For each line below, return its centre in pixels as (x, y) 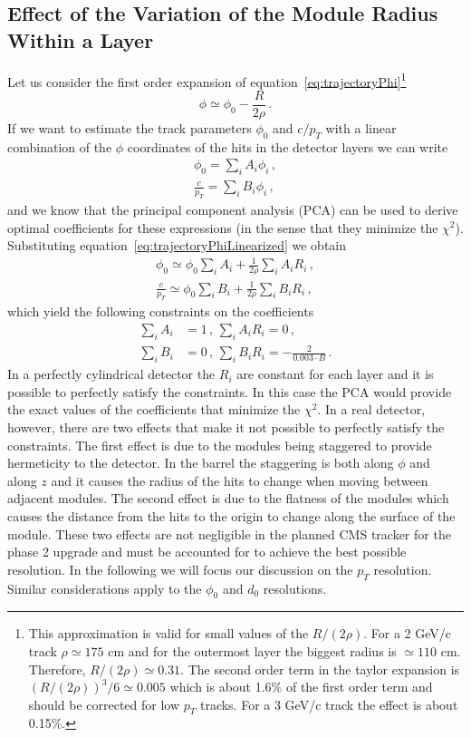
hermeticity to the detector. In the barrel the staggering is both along (201, 463)
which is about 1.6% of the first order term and (301, 687)
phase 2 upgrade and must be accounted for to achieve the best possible (207, 552)
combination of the (60, 146)
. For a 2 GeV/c (407, 633)
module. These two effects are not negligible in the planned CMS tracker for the (229, 533)
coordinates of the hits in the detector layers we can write (288, 146)
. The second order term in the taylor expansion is (320, 669)
